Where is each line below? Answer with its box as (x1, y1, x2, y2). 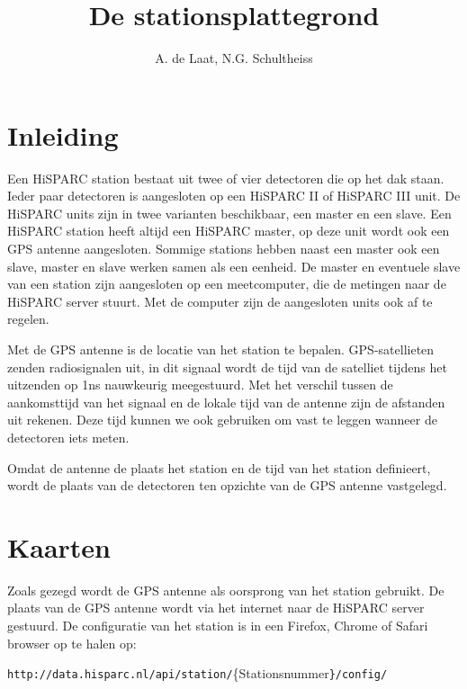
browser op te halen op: (7, 633, 137, 652)
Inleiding (7, 116, 119, 153)
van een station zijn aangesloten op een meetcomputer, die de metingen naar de (7, 274, 446, 293)
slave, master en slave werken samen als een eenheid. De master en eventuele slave (7, 256, 461, 275)
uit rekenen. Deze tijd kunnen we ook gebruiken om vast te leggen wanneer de (7, 410, 437, 429)
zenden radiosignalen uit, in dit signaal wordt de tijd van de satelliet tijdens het (7, 357, 447, 376)
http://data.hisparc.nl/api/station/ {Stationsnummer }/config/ (7, 664, 388, 683)
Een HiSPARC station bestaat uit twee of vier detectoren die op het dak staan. (7, 168, 445, 187)
